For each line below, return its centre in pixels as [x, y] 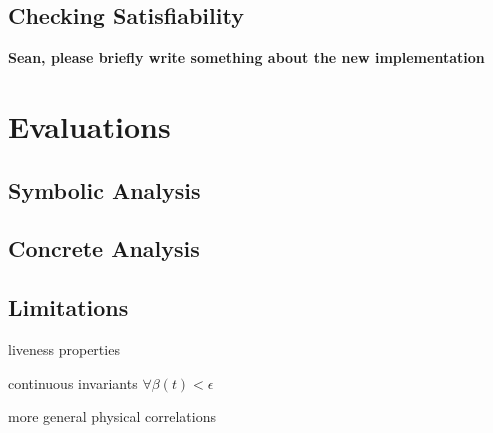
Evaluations [89, 125]
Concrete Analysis [104, 248]
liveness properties [64, 348]
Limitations [68, 307]
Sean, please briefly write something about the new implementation [246, 57]
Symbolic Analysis [104, 189]
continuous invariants [73, 382]
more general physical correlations [112, 416]
